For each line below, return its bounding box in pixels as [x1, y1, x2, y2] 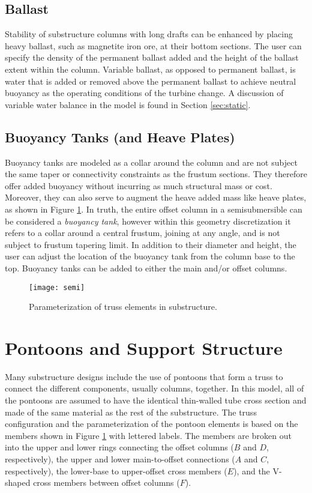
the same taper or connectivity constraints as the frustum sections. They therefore [5, 168, 307, 180]
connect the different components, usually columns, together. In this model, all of [5, 382, 304, 395]
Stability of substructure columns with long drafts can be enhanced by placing [5, 28, 293, 40]
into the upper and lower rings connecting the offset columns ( [5, 441, 234, 453]
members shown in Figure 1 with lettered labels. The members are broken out [5, 429, 292, 441]
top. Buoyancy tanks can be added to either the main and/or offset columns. [5, 261, 287, 274]
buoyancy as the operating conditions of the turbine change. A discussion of [5, 86, 284, 99]
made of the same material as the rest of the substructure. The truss [5, 405, 257, 418]
